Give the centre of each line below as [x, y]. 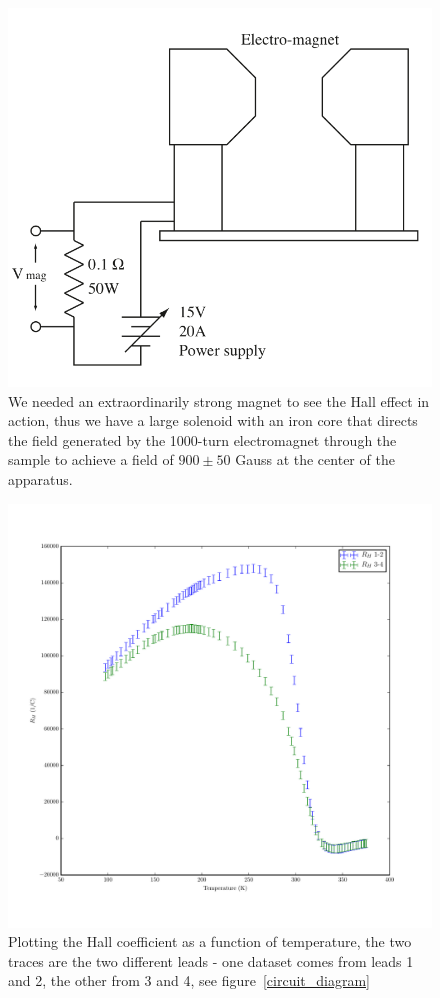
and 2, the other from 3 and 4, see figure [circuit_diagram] [189, 980]
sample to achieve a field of [91, 459]
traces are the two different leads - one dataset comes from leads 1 [211, 960]
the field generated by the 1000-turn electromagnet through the [202, 439]
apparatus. [40, 478]
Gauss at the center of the [315, 459]
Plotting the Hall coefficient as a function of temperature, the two [210, 941]
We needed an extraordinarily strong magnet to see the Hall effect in [219, 400]
